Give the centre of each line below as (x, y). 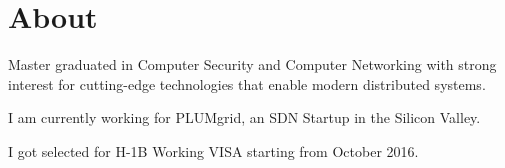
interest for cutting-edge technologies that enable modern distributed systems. (247, 83)
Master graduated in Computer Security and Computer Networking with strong (252, 64)
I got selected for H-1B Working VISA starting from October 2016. (213, 150)
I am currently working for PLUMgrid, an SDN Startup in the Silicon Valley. (244, 117)
